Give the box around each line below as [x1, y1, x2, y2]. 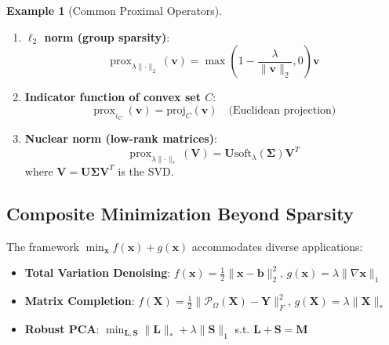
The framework [6, 238, 80, 254]
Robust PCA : [24, 320, 100, 336]
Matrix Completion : [24, 292, 135, 309]
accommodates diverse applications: [191, 238, 363, 254]
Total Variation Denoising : [24, 264, 171, 281]
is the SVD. [118, 162, 174, 179]
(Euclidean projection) [228, 104, 336, 116]
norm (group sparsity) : [44, 28, 170, 45]
